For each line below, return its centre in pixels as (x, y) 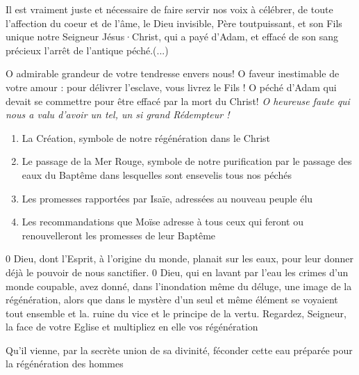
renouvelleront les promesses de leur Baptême (119, 235)
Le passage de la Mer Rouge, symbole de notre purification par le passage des (187, 161)
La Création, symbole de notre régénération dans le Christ (146, 137)
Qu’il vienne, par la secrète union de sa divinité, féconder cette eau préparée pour (179, 350)
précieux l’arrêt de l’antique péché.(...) (87, 50)
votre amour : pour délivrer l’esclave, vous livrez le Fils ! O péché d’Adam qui (171, 87)
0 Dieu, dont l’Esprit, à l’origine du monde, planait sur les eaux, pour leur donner (180, 258)
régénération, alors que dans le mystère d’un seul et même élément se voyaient (172, 300)
